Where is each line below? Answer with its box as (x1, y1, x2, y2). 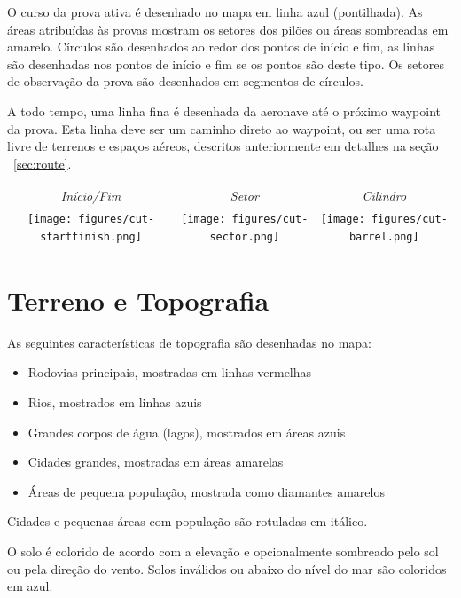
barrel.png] (348, 230, 419, 243)
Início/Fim (60, 186, 121, 205)
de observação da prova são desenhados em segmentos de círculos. (7, 72, 363, 90)
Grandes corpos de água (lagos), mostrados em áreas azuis (27, 422, 346, 441)
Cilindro (362, 186, 407, 205)
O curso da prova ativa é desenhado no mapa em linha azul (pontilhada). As (7, 3, 423, 20)
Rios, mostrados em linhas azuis (27, 393, 202, 412)
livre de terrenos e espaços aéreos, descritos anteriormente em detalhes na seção (7, 137, 439, 155)
